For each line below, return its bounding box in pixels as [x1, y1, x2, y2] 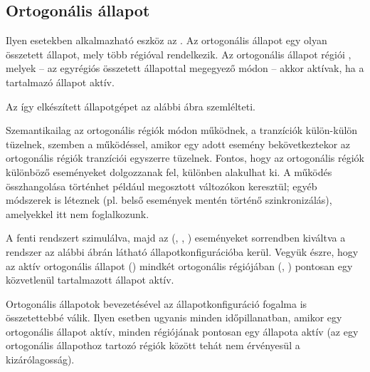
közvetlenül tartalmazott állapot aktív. [6, 272, 174, 287]
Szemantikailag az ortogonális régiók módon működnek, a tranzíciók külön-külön [6, 123, 358, 138]
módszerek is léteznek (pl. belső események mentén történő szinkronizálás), [6, 192, 332, 207]
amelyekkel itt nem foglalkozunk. [6, 206, 149, 221]
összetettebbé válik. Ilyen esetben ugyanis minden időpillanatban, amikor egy [6, 310, 342, 325]
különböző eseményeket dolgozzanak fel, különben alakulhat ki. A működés [6, 164, 332, 179]
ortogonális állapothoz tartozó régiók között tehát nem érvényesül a [6, 338, 300, 353]
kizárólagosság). [6, 352, 75, 367]
